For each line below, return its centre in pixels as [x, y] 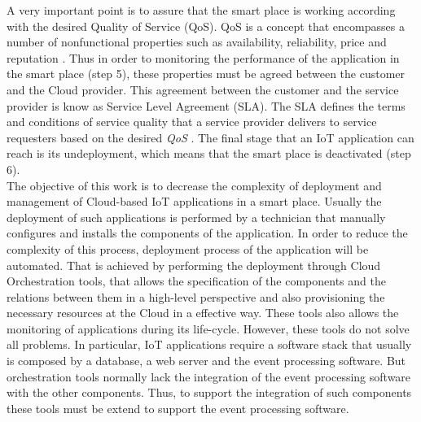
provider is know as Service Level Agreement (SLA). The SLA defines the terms [206, 105]
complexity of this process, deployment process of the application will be [188, 248]
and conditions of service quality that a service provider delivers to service [192, 122]
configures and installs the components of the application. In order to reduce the [207, 233]
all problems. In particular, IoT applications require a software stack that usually [209, 344]
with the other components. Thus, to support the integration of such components [209, 392]
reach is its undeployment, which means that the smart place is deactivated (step [209, 153]
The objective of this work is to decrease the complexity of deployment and [194, 185]
